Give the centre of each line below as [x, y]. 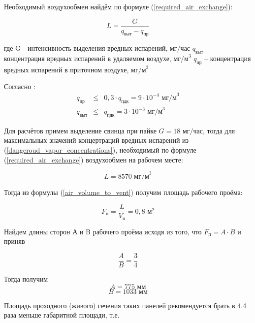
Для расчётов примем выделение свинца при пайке [80, 130]
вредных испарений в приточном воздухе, [66, 70]
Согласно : [20, 86]
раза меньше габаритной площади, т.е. [62, 315]
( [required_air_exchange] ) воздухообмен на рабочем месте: [94, 159]
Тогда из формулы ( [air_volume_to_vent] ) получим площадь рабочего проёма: [123, 192]
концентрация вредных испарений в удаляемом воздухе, [88, 58]
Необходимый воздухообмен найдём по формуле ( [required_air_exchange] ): [118, 6]
